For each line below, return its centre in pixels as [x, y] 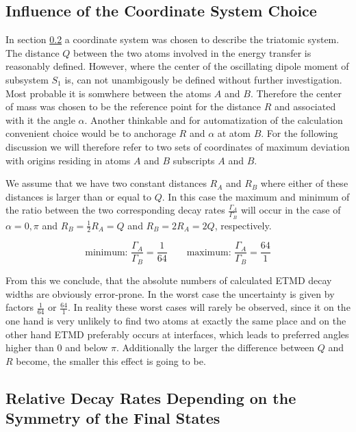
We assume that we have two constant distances [106, 183]
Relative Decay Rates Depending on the [151, 397]
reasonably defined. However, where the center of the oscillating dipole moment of [177, 66]
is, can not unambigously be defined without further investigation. [203, 79]
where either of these [304, 183]
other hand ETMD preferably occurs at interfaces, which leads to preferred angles [177, 334]
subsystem [27, 79]
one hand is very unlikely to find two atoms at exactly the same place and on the [176, 320]
